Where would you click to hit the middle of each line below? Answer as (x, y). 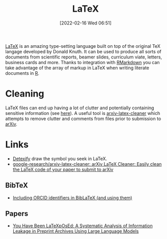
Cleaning (25, 94)
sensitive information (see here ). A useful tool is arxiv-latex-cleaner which (83, 113)
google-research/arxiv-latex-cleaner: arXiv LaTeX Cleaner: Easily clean (87, 164)
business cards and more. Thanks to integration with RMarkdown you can (82, 62)
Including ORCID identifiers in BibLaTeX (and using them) (72, 198)
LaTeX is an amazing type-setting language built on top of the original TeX (83, 46)
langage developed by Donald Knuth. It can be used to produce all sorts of (83, 51)
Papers (17, 214)
